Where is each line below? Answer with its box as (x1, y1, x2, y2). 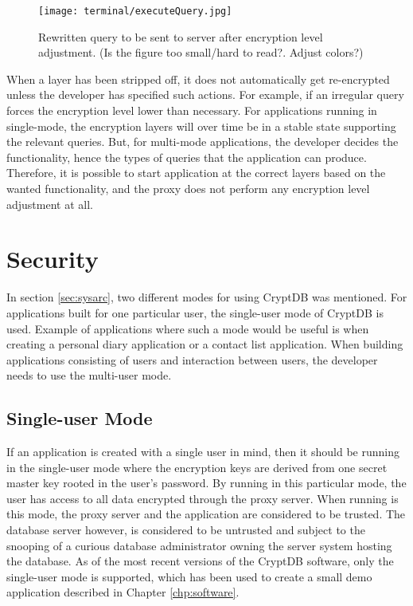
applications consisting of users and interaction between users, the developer (6, 351, 378, 368)
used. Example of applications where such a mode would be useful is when (6, 320, 369, 336)
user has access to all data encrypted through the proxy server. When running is (6, 490, 399, 506)
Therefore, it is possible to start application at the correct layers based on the (6, 164, 386, 181)
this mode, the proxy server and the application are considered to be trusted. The (6, 506, 406, 522)
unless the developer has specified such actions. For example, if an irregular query (6, 86, 404, 103)
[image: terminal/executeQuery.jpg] (38, 6, 232, 17)
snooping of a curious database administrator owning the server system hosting (6, 537, 392, 553)
